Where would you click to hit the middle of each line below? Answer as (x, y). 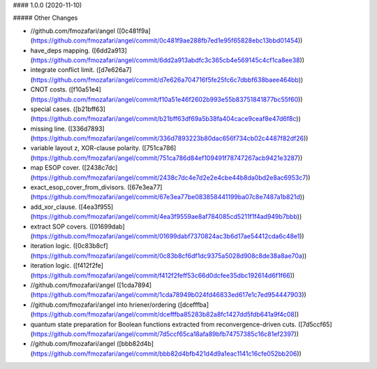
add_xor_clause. (53, 207)
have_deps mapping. (60, 50)
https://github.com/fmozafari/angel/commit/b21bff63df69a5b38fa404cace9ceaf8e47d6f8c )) (167, 119)
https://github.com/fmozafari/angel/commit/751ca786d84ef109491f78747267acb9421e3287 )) (168, 158)
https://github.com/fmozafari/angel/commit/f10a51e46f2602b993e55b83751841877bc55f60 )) (168, 99)
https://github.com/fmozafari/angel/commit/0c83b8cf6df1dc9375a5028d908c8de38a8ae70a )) (170, 256)
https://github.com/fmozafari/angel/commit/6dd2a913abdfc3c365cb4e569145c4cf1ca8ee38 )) (169, 60)
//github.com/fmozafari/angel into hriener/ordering (103, 305)
